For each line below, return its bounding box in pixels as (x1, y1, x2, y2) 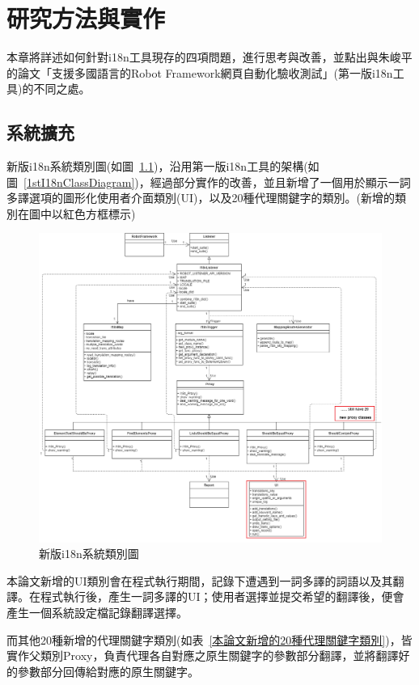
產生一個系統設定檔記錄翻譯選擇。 (6, 604, 188, 621)
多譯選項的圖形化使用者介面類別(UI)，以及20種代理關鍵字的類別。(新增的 (6, 189, 395, 206)
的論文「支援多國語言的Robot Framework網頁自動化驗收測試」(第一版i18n (6, 64, 393, 81)
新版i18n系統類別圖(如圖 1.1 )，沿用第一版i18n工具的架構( (6, 158, 308, 175)
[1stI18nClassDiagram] (23, 173, 135, 190)
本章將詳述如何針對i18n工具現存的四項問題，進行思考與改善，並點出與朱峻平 (6, 49, 413, 66)
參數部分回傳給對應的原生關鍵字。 (17, 662, 199, 679)
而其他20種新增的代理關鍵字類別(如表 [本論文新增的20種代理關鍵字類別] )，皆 (6, 631, 413, 648)
